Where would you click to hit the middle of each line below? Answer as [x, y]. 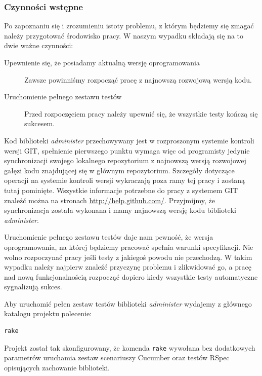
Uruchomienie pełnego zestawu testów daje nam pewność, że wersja [109, 237]
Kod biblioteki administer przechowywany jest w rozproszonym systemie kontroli [129, 140]
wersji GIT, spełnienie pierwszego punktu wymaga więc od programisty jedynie [127, 150]
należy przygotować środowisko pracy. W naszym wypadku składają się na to [124, 35]
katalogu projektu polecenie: [48, 313]
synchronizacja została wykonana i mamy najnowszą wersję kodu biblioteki [120, 210]
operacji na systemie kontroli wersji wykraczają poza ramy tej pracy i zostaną [125, 180]
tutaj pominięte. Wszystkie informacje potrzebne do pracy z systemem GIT [121, 190]
